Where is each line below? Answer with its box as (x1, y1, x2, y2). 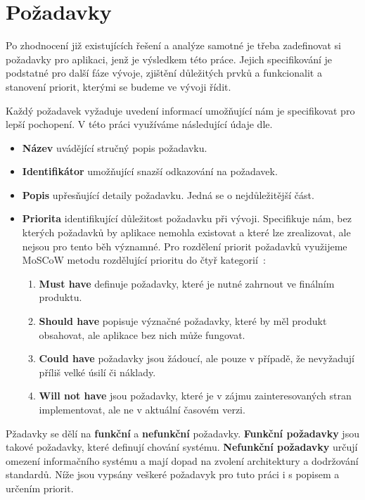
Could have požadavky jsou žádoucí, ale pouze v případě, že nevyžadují (39, 351, 354, 366)
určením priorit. (6, 480, 74, 495)
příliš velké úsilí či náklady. (39, 364, 156, 379)
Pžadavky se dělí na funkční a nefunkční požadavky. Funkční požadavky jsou (6, 425, 359, 440)
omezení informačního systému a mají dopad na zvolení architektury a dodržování (6, 453, 359, 468)
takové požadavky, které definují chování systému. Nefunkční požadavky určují (6, 440, 358, 454)
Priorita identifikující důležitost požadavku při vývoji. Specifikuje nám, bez (22, 211, 352, 226)
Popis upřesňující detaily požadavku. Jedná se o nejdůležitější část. (22, 187, 314, 202)
